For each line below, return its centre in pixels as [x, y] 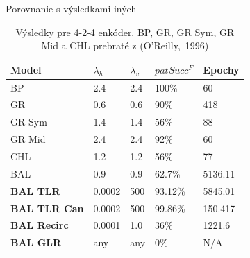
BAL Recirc [40, 225]
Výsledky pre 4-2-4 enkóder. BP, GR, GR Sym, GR [125, 32]
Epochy [221, 69]
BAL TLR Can [47, 208]
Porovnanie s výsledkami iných [71, 8]
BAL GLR [36, 242]
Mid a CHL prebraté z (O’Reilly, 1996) [125, 45]
